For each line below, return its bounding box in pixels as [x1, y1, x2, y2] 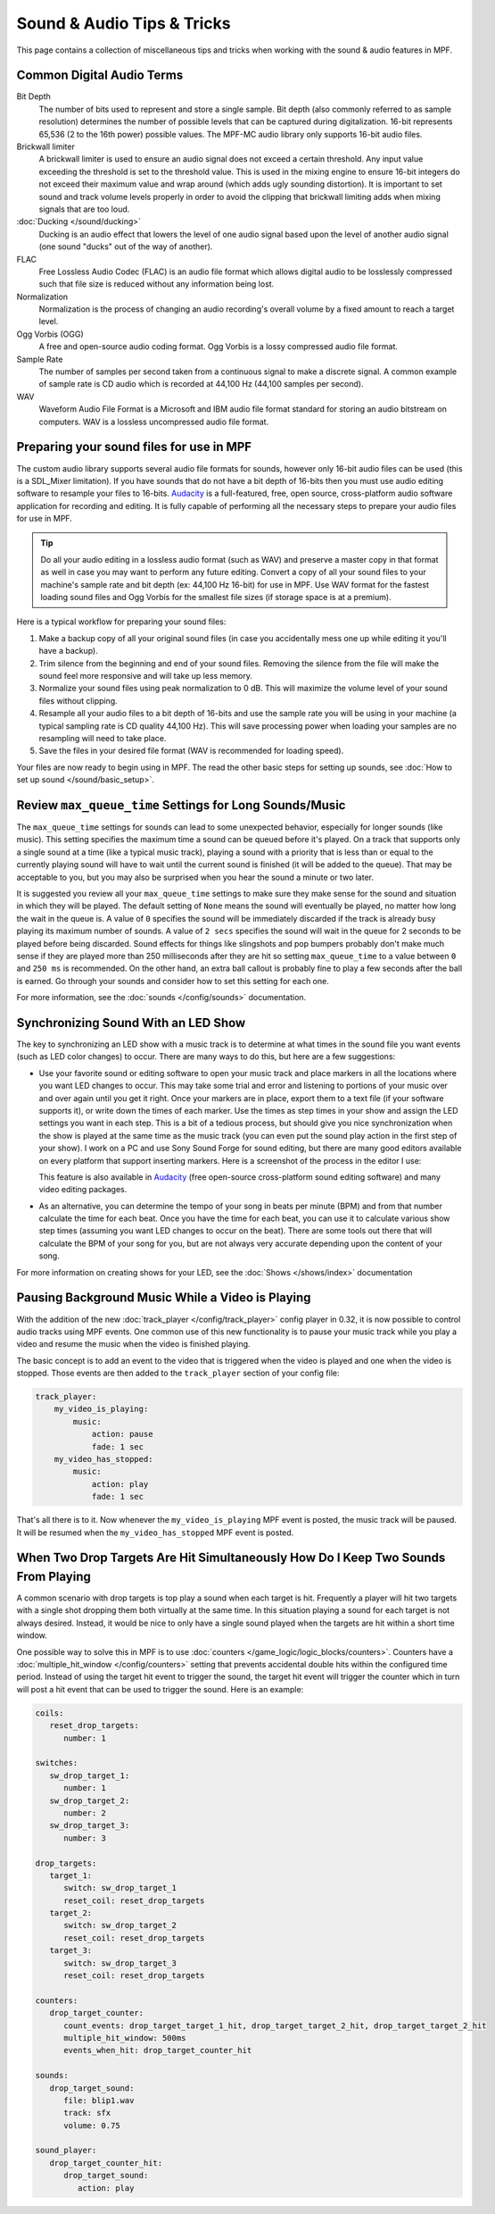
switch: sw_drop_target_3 [63, 1958, 177, 1968]
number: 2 [63, 1808, 107, 1817]
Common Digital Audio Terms [16, 68, 184, 83]
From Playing [16, 1569, 91, 1584]
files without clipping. [38, 695, 118, 706]
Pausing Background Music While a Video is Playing [16, 1291, 311, 1306]
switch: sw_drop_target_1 [63, 1883, 177, 1893]
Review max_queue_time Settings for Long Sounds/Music [16, 798, 346, 813]
